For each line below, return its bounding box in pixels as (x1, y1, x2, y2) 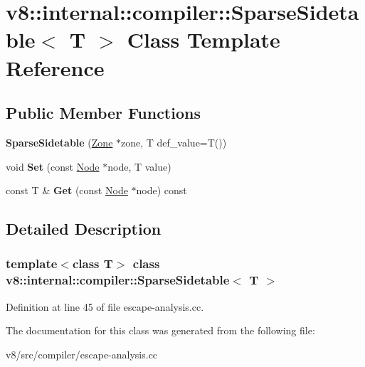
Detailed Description (6, 218, 162, 240)
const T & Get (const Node (6, 183, 128, 198)
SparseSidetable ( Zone (6, 134, 113, 149)
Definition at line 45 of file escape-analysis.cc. (6, 299, 204, 314)
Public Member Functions (6, 102, 201, 124)
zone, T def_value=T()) (121, 134, 227, 149)
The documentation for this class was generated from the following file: (6, 323, 315, 338)
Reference (6, 53, 105, 82)
